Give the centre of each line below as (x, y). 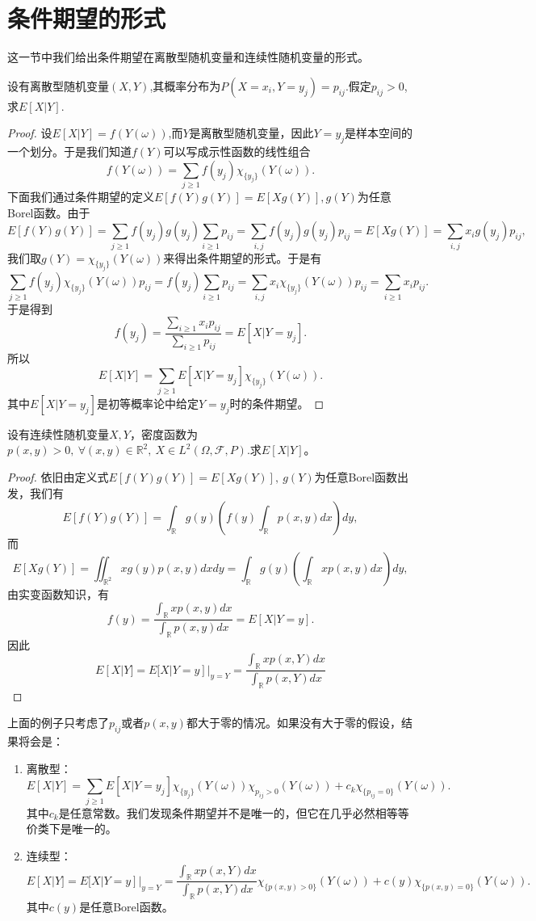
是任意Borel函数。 (126, 907)
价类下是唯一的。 (71, 828)
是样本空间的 (379, 133)
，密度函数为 (163, 433)
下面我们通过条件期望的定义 (81, 197)
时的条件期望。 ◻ (277, 403)
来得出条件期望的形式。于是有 (243, 257)
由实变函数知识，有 (58, 593)
